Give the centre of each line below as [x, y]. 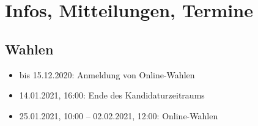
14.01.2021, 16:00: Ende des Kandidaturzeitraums [112, 95]
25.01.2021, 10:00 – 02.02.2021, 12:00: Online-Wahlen [119, 115]
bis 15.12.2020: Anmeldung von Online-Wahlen [107, 74]
